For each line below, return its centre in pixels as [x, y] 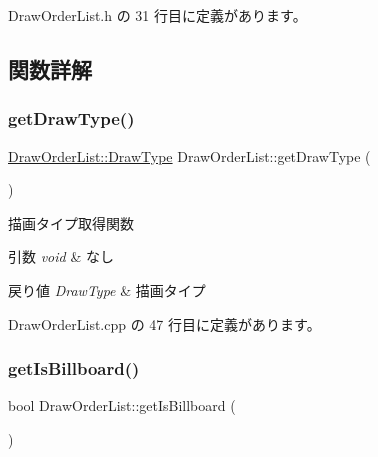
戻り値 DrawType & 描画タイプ [107, 289]
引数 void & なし [61, 256]
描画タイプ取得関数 [71, 222]
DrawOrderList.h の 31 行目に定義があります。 [157, 15]
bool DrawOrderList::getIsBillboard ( [122, 405]
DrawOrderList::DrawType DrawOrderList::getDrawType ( [189, 155]
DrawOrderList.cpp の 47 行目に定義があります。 [164, 323]
